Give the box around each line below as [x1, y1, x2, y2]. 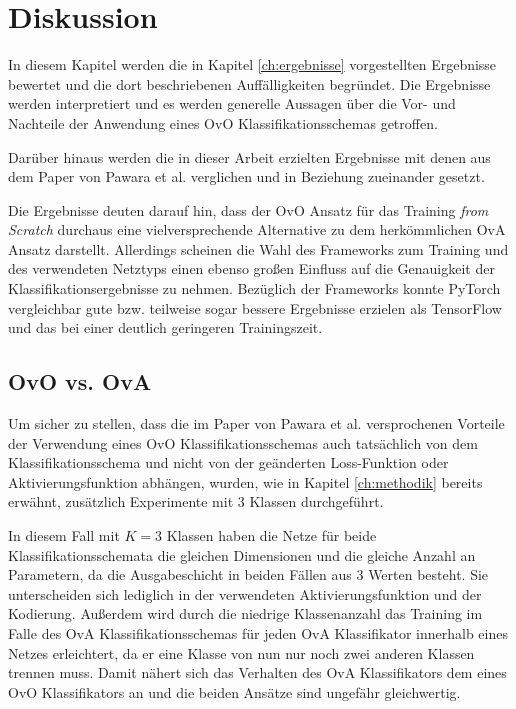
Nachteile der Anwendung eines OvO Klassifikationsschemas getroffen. [8, 112, 438, 133]
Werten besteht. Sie [368, 564, 489, 585]
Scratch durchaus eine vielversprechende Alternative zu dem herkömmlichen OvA [8, 219, 506, 240]
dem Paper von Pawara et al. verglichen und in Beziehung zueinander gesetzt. [8, 166, 485, 187]
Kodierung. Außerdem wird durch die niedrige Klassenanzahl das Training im [8, 603, 483, 624]
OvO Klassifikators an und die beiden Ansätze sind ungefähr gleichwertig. [8, 681, 461, 702]
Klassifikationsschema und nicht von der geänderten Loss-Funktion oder [8, 452, 449, 473]
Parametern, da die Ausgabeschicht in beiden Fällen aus [8, 564, 352, 585]
